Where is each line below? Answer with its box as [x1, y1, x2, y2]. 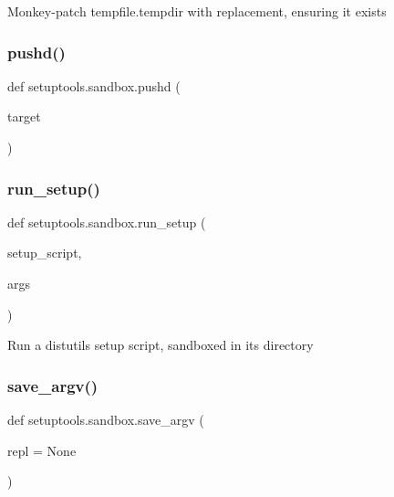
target [7, 107, 41, 126]
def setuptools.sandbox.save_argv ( [7, 410, 204, 428]
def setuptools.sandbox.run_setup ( [7, 212, 206, 231]
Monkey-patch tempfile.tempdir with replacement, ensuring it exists [7, 2, 387, 20]
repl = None [7, 440, 77, 460]
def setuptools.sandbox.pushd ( [7, 76, 181, 95]
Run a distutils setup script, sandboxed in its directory [7, 335, 314, 354]
